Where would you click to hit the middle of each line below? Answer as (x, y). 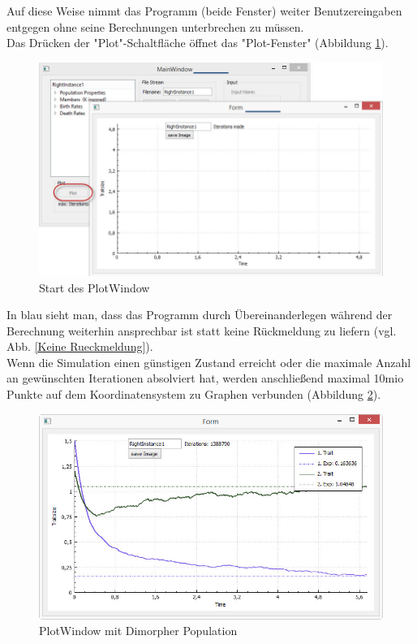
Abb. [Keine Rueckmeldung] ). (80, 346)
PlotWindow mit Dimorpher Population (138, 631)
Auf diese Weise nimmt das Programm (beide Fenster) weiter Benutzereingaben (204, 11)
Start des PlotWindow (95, 287)
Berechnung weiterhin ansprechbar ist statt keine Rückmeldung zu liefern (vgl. (202, 330)
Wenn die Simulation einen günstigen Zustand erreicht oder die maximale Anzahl (209, 362)
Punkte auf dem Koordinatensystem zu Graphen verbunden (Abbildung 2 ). (194, 394)
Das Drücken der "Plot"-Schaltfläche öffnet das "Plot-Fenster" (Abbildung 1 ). (198, 43)
